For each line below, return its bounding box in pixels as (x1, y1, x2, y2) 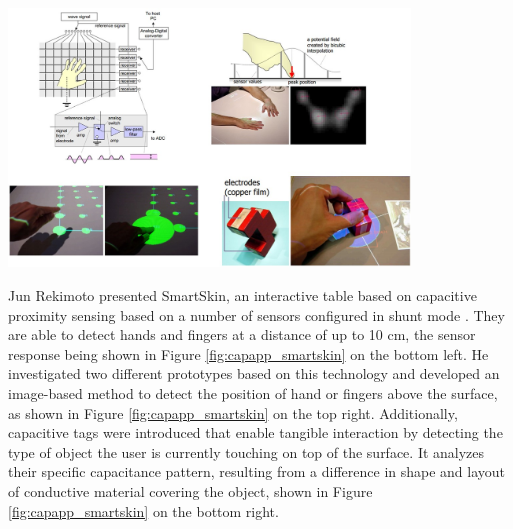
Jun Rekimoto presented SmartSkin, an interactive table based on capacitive (8, 285, 477, 306)
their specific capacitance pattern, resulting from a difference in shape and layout (8, 461, 506, 482)
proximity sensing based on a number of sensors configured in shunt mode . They (8, 304, 505, 325)
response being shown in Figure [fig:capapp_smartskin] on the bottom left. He (8, 343, 489, 364)
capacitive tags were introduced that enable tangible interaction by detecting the (8, 422, 503, 443)
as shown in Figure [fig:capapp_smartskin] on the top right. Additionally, (8, 402, 458, 423)
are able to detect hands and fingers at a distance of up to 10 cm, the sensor (8, 324, 476, 345)
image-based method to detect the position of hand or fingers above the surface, (8, 383, 498, 404)
